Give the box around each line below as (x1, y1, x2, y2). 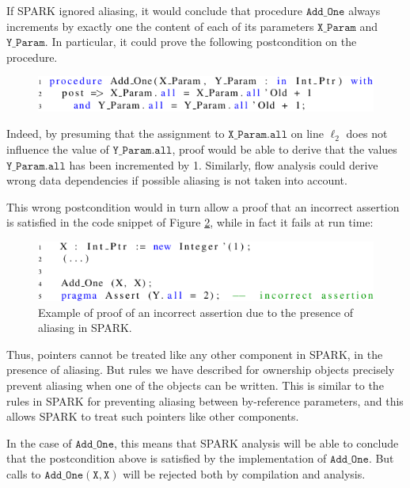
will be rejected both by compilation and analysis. (123, 465, 366, 482)
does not (346, 125, 388, 142)
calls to (6, 465, 41, 482)
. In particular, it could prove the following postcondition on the (44, 33, 357, 50)
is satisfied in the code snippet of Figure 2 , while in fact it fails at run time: (6, 214, 374, 231)
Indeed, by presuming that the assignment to (6, 125, 225, 142)
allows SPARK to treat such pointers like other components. (6, 408, 299, 425)
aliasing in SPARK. (38, 319, 132, 336)
